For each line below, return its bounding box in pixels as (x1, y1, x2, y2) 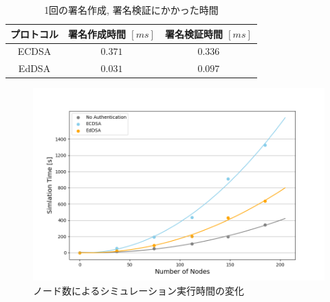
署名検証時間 (164, 26, 223, 40)
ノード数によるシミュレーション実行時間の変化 (33, 283, 245, 297)
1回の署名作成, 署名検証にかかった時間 (44, 3, 219, 16)
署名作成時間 (68, 26, 126, 40)
